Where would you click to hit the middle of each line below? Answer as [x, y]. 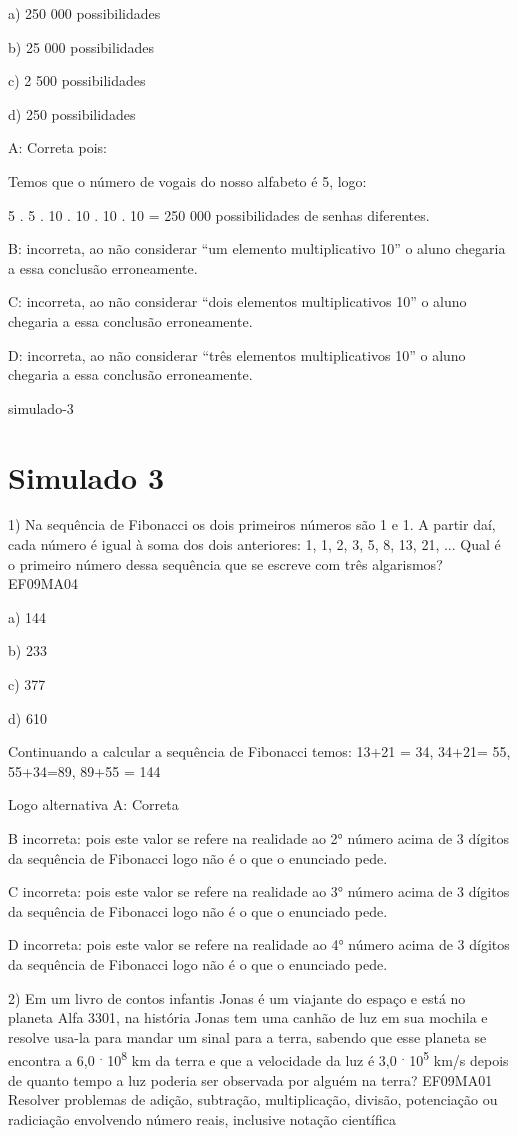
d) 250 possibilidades [72, 113]
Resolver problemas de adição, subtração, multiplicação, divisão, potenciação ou [253, 1099]
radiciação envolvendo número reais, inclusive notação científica [202, 1118]
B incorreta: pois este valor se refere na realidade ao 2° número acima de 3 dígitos [259, 837]
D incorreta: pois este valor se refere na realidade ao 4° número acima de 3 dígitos [259, 944]
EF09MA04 [43, 583]
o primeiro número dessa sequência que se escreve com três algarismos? [225, 563]
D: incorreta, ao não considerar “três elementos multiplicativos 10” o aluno [237, 354]
